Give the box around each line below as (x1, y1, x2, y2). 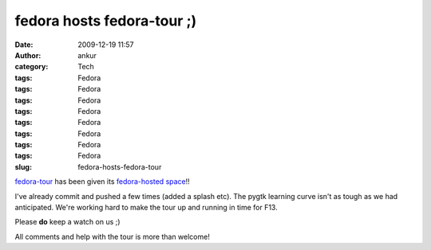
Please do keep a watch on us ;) (14, 217, 121, 227)
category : (14, 62, 49, 72)
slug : (14, 162, 32, 171)
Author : (14, 50, 42, 60)
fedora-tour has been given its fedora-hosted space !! (14, 177, 191, 186)
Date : (14, 40, 34, 49)
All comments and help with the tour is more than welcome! (14, 232, 211, 241)
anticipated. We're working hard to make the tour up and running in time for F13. (14, 203, 279, 213)
